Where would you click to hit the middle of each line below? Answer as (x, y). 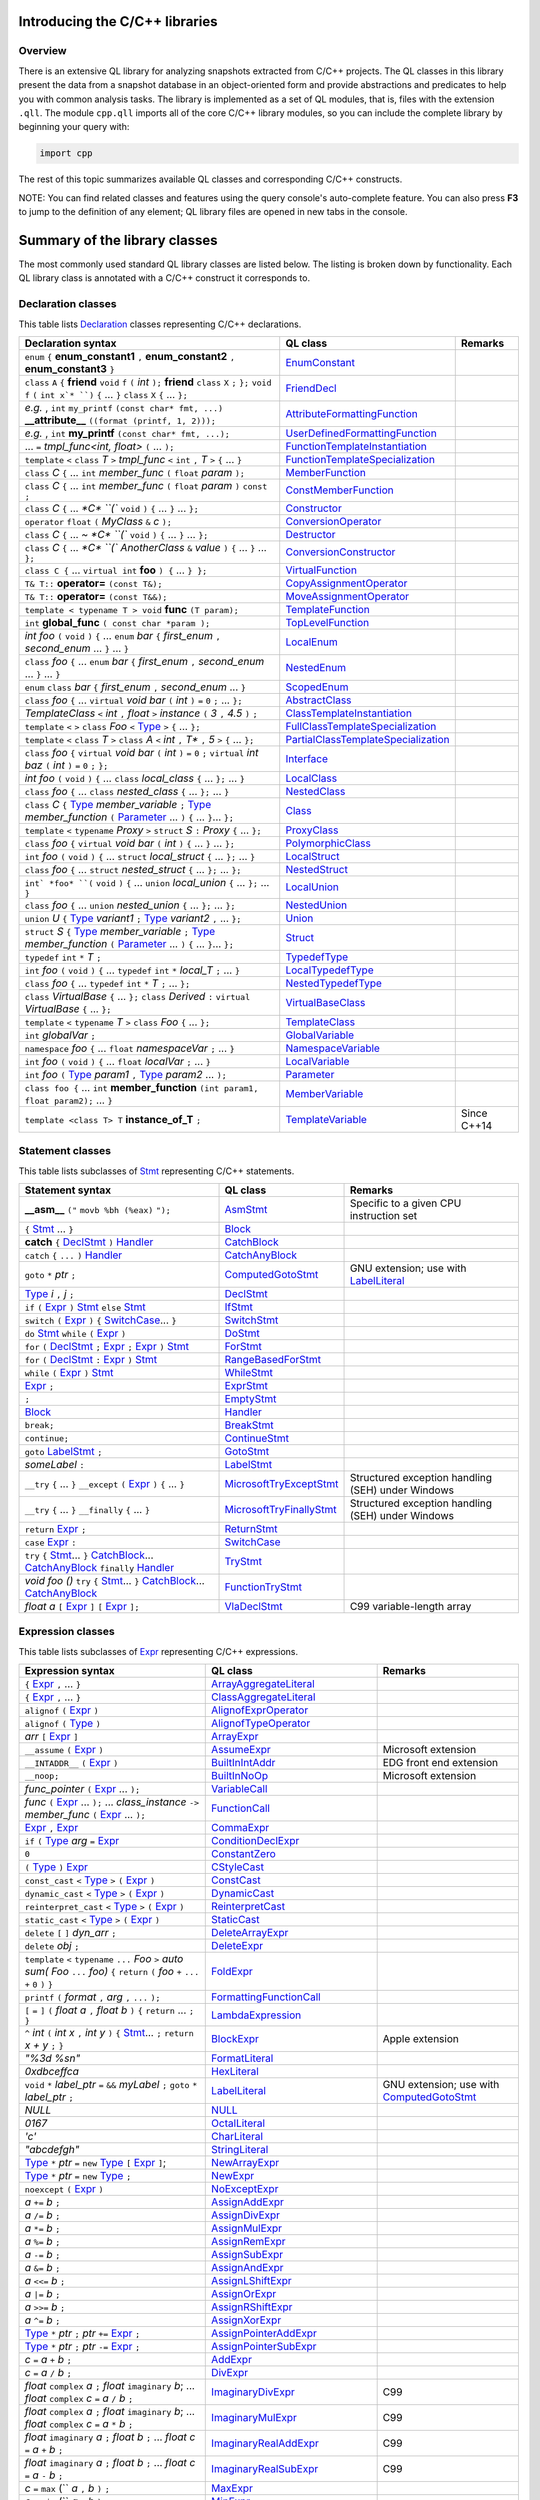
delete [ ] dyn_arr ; (70, 1933)
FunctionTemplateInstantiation (356, 446)
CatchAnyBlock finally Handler (99, 1568)
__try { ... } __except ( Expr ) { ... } (104, 1484)
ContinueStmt (257, 1438)
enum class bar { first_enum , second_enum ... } (135, 687)
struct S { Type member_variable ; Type (120, 931)
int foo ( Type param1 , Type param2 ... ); (125, 1074)
